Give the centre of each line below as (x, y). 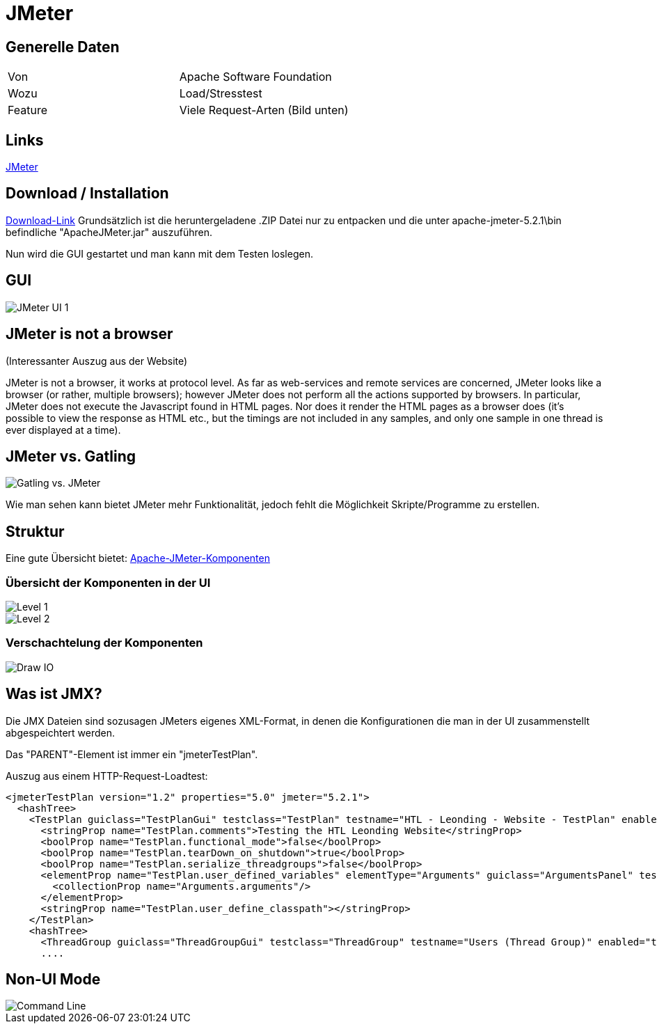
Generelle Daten (63, 47)
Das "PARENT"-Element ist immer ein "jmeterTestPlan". (132, 754)
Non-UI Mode (53, 979)
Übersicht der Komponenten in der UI (108, 582)
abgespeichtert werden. (61, 732)
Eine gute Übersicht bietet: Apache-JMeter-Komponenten (138, 558)
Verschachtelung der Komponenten (104, 643)
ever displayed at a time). (63, 430)
